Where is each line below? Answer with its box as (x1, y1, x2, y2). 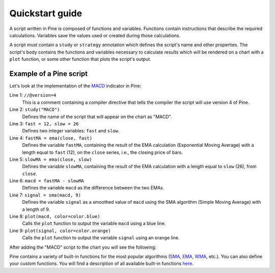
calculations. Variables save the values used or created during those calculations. (9, 32, 181, 38)
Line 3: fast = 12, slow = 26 (9, 120, 79, 127)
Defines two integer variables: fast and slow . (22, 128, 120, 134)
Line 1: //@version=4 (9, 92, 57, 98)
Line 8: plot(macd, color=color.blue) (9, 213, 100, 220)
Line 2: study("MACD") (9, 106, 60, 113)
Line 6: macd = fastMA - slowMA (9, 178, 84, 184)
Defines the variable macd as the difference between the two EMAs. (22, 185, 164, 191)
